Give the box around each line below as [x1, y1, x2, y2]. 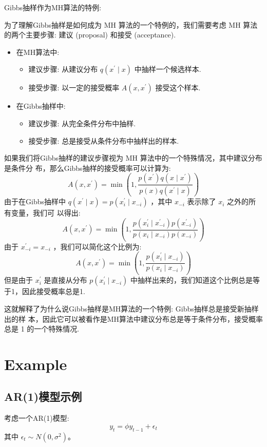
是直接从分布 [44, 275, 87, 285]
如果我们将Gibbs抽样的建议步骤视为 [4, 152, 123, 163]
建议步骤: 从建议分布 [28, 64, 98, 74]
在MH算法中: [16, 46, 60, 57]
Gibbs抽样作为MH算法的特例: [4, 2, 102, 12]
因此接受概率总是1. [22, 286, 85, 297]
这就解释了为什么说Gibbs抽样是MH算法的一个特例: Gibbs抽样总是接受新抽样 [4, 303, 259, 314]
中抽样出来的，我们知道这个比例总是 [130, 275, 253, 285]
